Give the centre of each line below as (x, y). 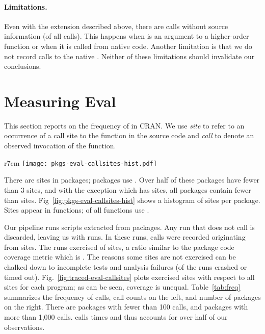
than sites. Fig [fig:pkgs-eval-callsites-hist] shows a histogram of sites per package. (132, 200)
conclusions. (23, 66)
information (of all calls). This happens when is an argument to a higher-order (127, 36)
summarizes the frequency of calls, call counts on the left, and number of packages (132, 297)
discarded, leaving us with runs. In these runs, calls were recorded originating (125, 237)
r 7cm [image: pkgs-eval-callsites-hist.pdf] (81, 162)
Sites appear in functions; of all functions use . (77, 210)
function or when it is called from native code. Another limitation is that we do (128, 46)
